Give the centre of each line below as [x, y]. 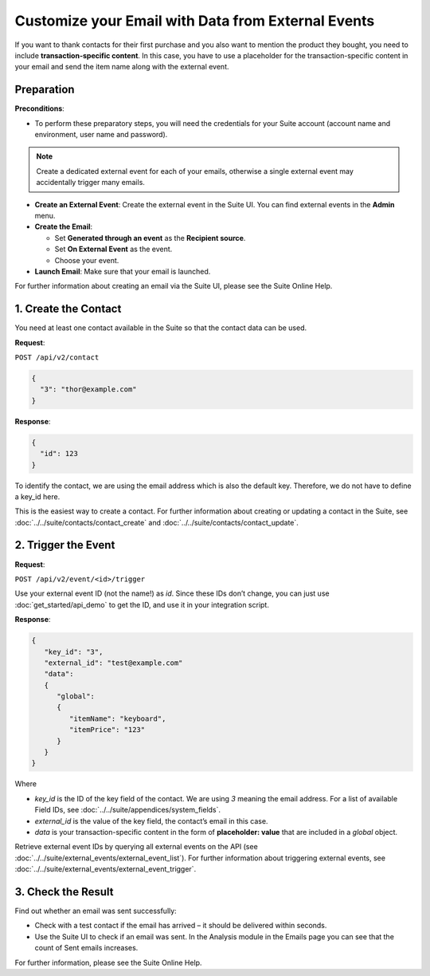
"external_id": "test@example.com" [113, 663]
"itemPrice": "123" [107, 730]
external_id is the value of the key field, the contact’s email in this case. [151, 821]
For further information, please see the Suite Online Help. [108, 962]
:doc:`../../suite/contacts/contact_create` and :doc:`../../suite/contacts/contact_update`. [156, 522]
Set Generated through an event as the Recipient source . [150, 238]
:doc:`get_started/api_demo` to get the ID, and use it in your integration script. [142, 604]
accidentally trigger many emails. [90, 183]
